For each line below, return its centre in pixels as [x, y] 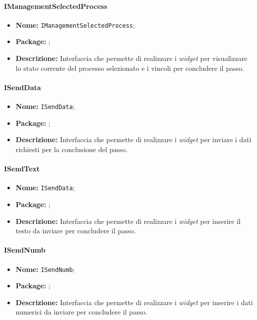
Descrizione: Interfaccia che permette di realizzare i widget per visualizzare [131, 58]
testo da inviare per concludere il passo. [76, 231]
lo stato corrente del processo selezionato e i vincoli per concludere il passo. [130, 68]
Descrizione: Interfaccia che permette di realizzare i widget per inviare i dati [133, 139]
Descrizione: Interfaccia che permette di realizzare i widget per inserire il [128, 221]
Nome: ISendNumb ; [45, 269]
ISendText [22, 169]
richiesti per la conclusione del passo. [72, 149]
